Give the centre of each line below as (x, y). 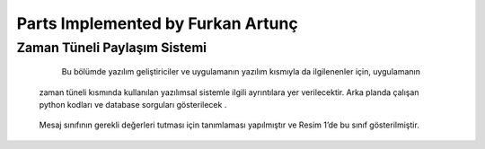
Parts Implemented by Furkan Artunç (157, 23)
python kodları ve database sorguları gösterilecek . (133, 104)
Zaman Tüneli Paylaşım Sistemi (111, 48)
